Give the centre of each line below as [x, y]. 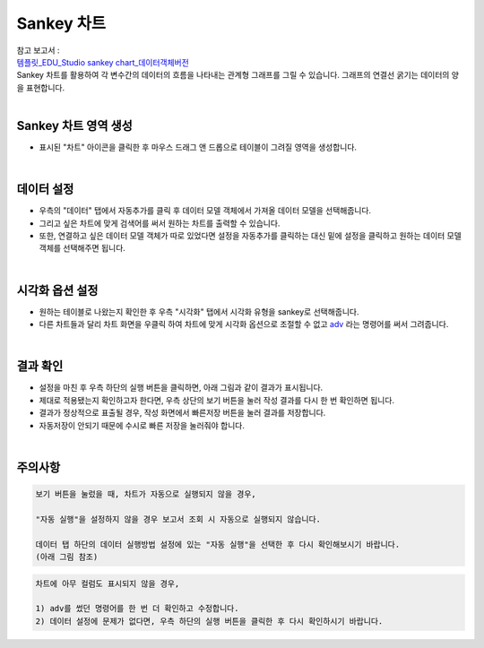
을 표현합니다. [41, 87]
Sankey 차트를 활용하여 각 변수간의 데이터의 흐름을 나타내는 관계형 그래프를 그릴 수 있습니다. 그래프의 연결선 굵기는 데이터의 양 [238, 75]
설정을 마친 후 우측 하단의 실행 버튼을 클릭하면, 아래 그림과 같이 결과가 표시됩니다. [181, 388]
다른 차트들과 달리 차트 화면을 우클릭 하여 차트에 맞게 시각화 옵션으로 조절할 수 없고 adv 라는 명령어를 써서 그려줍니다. [244, 324]
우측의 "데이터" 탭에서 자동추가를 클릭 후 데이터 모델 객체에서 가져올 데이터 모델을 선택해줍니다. [205, 211]
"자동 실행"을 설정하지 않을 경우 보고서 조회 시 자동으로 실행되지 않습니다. [178, 519]
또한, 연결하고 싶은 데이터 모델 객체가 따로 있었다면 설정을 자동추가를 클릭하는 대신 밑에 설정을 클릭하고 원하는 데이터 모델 [250, 236]
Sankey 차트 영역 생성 [75, 125]
